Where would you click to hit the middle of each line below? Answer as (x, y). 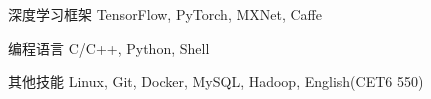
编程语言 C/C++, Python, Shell (109, 47)
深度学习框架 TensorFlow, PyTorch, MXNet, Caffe (165, 14)
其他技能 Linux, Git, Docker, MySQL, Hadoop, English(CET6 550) (216, 81)
